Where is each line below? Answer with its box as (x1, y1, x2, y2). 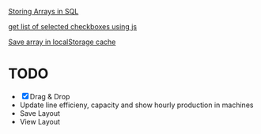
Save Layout (19, 108, 61, 117)
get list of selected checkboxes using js (8, 22, 137, 31)
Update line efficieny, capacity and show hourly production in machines (19, 100, 254, 110)
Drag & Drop (29, 91, 70, 101)
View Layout (19, 117, 61, 126)
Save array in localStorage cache (8, 37, 116, 47)
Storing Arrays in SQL (8, 7, 79, 16)
